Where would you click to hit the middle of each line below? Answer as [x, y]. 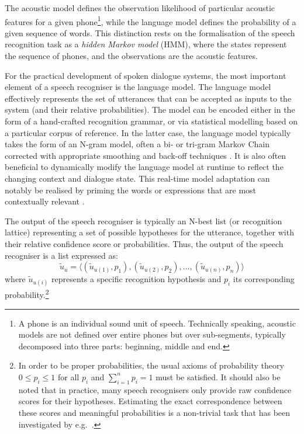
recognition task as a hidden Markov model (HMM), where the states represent [146, 44]
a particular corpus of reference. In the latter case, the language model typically [148, 132]
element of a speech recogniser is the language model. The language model [138, 87]
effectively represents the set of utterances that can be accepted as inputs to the [148, 98]
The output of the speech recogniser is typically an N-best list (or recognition [144, 221]
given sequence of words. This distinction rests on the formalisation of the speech [150, 32]
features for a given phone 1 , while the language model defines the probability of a [151, 20]
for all [68, 376]
